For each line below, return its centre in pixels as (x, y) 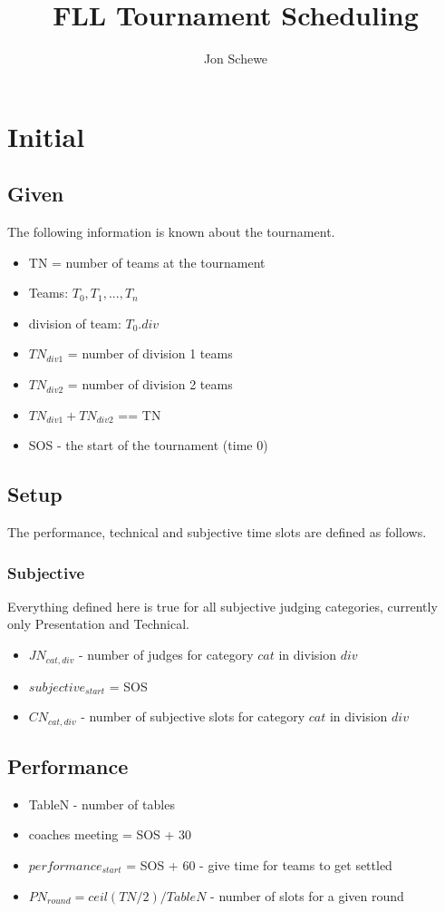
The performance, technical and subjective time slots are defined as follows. (217, 532)
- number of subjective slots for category (193, 716)
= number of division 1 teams (150, 353)
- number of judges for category (166, 655)
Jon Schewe (236, 59)
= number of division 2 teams (150, 384)
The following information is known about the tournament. (171, 232)
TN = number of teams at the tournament (147, 262)
